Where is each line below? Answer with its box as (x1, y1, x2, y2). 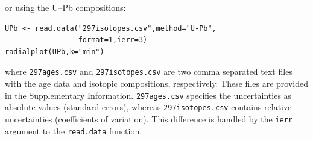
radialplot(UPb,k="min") (5, 47, 104, 56)
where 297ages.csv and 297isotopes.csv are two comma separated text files (5, 65, 292, 78)
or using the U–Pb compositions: (5, 1, 126, 13)
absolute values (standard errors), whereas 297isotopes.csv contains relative (5, 101, 292, 113)
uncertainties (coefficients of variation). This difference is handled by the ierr (5, 112, 293, 125)
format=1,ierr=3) (78, 36, 148, 45)
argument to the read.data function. (5, 124, 142, 137)
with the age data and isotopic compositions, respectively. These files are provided (5, 77, 309, 90)
